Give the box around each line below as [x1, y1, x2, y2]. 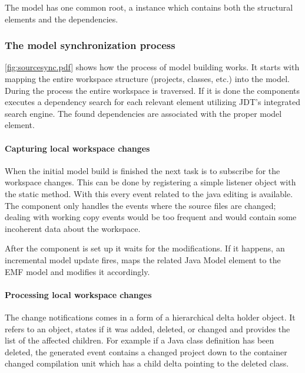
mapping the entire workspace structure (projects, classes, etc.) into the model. [5, 73, 290, 84]
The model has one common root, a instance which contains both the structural [5, 1, 293, 13]
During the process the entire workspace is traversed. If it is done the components [5, 84, 300, 96]
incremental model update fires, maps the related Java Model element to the [5, 253, 281, 266]
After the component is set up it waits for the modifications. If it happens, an [5, 242, 285, 254]
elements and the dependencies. [5, 12, 118, 25]
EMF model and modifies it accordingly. [5, 265, 150, 277]
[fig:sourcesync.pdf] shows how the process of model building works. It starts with [5, 61, 300, 73]
